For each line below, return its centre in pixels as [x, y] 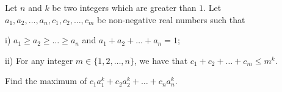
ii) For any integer [39, 60]
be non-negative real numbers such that [171, 19]
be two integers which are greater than [124, 7]
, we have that [161, 60]
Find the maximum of [46, 81]
